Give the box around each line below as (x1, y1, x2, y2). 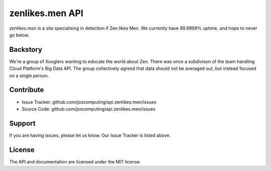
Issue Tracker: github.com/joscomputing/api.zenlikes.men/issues (22, 99, 157, 105)
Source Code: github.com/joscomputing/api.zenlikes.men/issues (22, 106, 156, 112)
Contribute (9, 85, 44, 94)
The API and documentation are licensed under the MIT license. (9, 158, 142, 164)
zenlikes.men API (9, 8, 84, 19)
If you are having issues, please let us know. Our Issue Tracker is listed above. (9, 132, 171, 138)
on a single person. (9, 72, 49, 78)
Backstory (9, 45, 43, 54)
